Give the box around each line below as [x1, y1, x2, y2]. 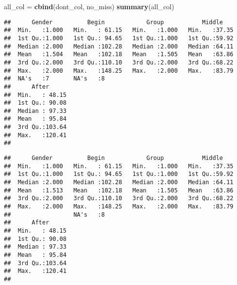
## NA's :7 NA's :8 [4, 75, 105, 82]
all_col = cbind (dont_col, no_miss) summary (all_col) [4, 1, 174, 11]
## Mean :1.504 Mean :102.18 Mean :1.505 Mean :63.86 [4, 51, 234, 58]
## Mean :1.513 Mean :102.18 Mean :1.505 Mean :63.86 [4, 187, 234, 194]
